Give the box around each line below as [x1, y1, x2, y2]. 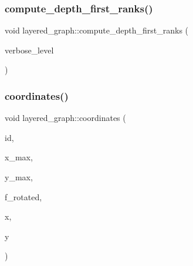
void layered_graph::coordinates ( [5, 112, 126, 124]
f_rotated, [5, 190, 42, 203]
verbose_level [5, 43, 54, 56]
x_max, [5, 151, 33, 163]
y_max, [5, 171, 33, 183]
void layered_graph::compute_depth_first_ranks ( [5, 24, 189, 36]
